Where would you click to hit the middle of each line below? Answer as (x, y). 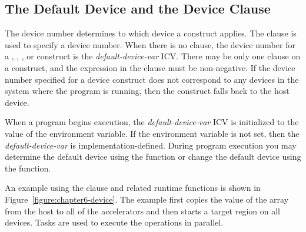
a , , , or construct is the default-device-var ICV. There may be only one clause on (153, 56)
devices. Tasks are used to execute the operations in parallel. (114, 222)
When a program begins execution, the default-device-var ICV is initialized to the (152, 122)
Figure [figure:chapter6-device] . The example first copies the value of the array (147, 199)
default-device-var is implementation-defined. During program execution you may (151, 145)
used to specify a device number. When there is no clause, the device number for (150, 44)
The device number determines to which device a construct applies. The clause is (151, 33)
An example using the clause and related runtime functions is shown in (133, 188)
